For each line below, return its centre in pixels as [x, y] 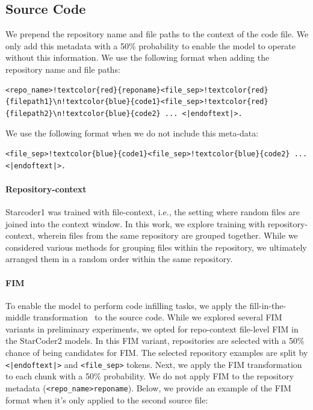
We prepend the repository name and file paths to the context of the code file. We [157, 34]
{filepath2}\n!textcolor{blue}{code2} [83, 113]
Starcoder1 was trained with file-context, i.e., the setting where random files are [153, 211]
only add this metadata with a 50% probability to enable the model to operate [151, 45]
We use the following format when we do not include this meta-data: [132, 133]
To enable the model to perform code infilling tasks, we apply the [126, 305]
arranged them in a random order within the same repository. [119, 259]
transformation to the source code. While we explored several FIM [157, 317]
